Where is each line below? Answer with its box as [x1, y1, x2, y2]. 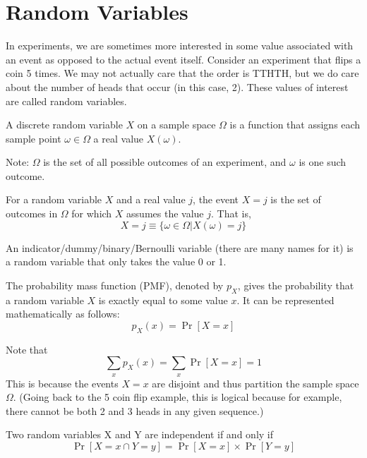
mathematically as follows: [6, 306, 120, 321]
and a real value [116, 192, 186, 207]
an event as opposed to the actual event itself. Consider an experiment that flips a [6, 52, 361, 66]
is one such [299, 155, 347, 169]
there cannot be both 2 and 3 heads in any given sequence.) [6, 403, 264, 418]
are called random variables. [6, 93, 127, 108]
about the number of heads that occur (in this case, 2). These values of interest [6, 79, 349, 94]
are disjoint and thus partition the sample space [152, 375, 359, 390]
